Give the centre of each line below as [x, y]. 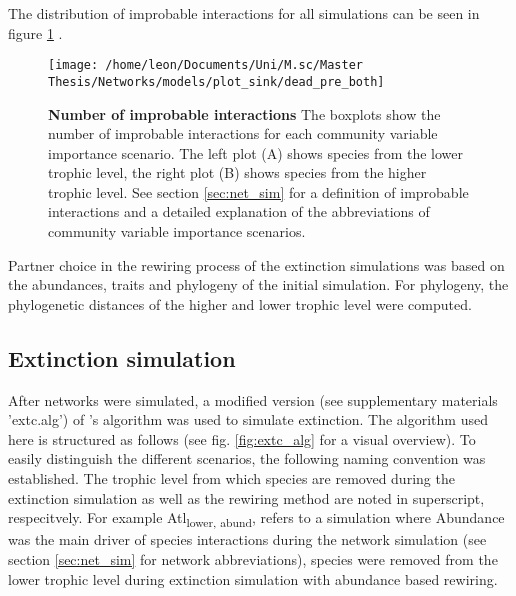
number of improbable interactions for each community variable [243, 133]
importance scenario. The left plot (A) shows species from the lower [256, 152]
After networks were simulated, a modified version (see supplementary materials [253, 399]
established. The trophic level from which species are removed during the [231, 478]
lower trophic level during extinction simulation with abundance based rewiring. [253, 578]
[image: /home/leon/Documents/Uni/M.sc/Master [205, 65]
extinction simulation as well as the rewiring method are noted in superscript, [246, 497]
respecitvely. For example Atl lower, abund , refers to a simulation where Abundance [256, 518]
